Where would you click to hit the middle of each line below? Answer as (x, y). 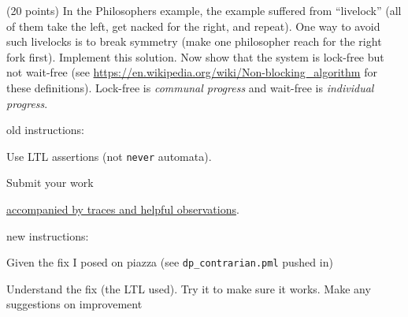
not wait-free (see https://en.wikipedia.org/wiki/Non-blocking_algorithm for (192, 72)
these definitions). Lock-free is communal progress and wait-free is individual (190, 87)
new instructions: (48, 235)
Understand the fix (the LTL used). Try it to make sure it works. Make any (189, 288)
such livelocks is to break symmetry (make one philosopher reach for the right (194, 41)
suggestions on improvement (74, 304)
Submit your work (50, 183)
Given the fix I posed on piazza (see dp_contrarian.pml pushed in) (170, 262)
